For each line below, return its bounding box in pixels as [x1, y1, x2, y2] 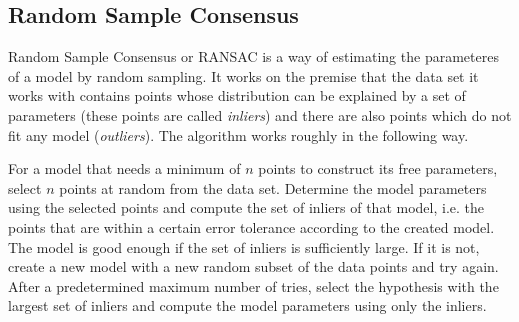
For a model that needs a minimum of [8, 158, 241, 179]
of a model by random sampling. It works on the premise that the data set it [8, 65, 479, 86]
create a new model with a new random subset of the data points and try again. [8, 256, 499, 277]
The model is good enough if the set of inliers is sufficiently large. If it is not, [8, 236, 480, 257]
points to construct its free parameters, [258, 158, 498, 179]
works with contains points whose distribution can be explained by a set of [8, 85, 466, 106]
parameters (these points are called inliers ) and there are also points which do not [8, 104, 512, 125]
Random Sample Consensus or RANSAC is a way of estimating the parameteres [8, 46, 499, 67]
